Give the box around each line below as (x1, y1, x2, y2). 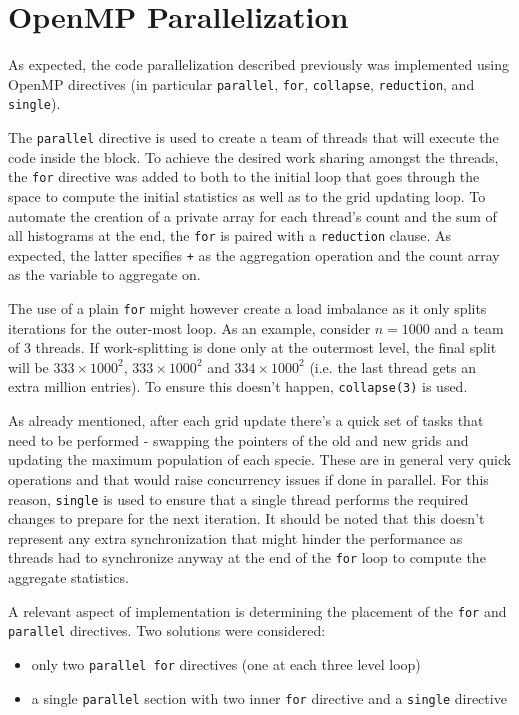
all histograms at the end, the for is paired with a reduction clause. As (8, 225, 451, 246)
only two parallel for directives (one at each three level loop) (31, 653, 421, 674)
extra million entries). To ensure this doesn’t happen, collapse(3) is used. (8, 376, 468, 397)
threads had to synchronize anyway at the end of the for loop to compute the (8, 547, 486, 568)
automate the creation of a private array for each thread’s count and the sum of (8, 205, 497, 226)
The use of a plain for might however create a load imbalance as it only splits (8, 298, 487, 319)
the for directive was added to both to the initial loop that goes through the (8, 166, 480, 187)
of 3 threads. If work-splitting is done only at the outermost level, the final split (8, 337, 497, 358)
